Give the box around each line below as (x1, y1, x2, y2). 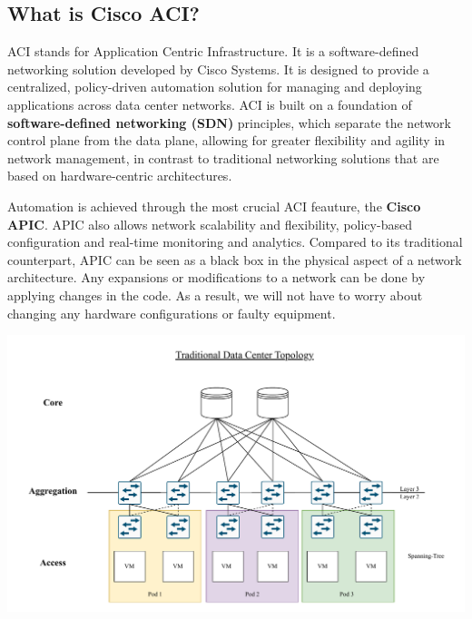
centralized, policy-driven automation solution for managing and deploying (7, 77, 422, 96)
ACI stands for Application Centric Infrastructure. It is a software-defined (7, 42, 419, 61)
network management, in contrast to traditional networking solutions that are (7, 148, 439, 167)
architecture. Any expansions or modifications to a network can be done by (7, 268, 426, 287)
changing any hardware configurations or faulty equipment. (7, 303, 336, 322)
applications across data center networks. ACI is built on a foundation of (7, 94, 412, 113)
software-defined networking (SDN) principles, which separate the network (7, 113, 451, 132)
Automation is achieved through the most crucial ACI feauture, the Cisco (7, 196, 421, 215)
